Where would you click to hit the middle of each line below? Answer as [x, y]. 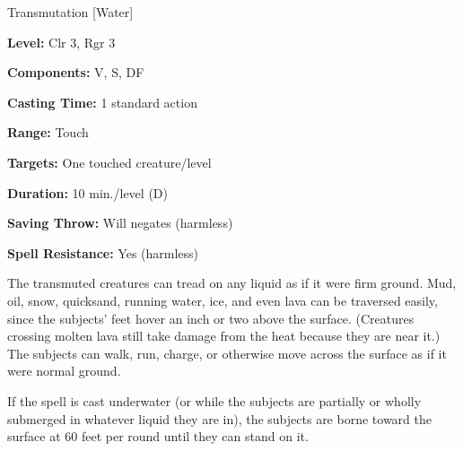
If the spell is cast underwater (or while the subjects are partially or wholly [214, 400]
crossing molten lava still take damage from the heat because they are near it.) [224, 336]
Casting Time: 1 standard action [102, 102]
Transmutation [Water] [70, 12]
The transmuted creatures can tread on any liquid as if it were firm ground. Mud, [232, 283]
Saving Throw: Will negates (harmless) [120, 223]
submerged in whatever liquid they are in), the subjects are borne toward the [219, 418]
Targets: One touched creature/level [109, 162]
